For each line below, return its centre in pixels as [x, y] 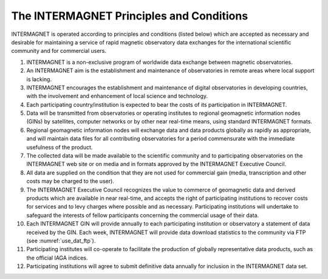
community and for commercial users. [59, 51]
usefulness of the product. [60, 147]
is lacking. [39, 79]
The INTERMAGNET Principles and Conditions [130, 16]
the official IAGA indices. [57, 258]
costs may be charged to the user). [70, 181]
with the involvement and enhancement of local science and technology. [117, 96]
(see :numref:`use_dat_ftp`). [61, 241]
